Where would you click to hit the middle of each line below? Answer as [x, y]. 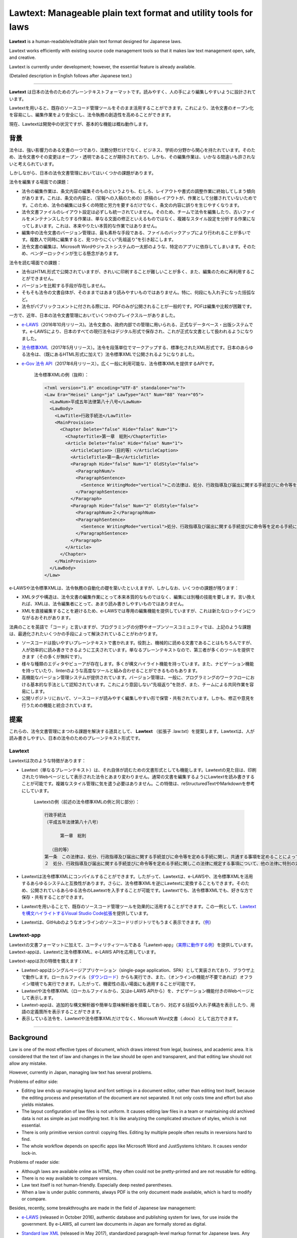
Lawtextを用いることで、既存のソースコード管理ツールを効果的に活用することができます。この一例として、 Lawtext [139, 906]
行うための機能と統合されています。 [58, 705]
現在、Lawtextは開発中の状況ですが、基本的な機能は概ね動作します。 [80, 124]
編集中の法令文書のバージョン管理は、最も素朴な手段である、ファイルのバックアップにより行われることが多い [134, 233]
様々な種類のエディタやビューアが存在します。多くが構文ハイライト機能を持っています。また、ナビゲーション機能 [138, 664]
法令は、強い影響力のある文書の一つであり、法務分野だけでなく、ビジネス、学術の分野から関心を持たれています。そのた [132, 150]
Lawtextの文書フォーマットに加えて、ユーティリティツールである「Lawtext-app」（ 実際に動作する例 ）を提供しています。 [132, 945]
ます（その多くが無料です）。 [55, 657]
